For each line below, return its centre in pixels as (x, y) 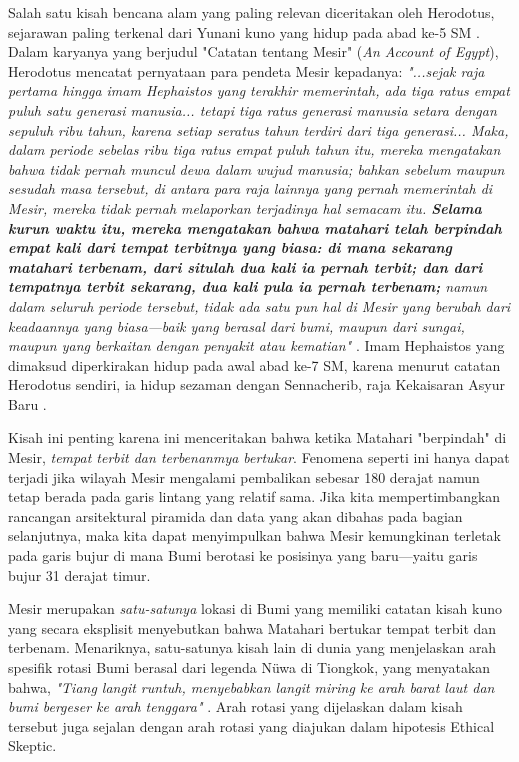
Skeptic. (32, 745)
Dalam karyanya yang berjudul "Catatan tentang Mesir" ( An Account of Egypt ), (253, 51)
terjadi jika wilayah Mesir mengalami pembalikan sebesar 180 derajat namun (244, 476)
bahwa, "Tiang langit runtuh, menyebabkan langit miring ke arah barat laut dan (251, 686)
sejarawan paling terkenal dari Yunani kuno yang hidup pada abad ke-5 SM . (244, 31)
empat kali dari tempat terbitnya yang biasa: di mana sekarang (230, 247)
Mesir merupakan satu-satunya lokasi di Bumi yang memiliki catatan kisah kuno (255, 608)
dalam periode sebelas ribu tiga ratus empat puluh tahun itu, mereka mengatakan (254, 149)
